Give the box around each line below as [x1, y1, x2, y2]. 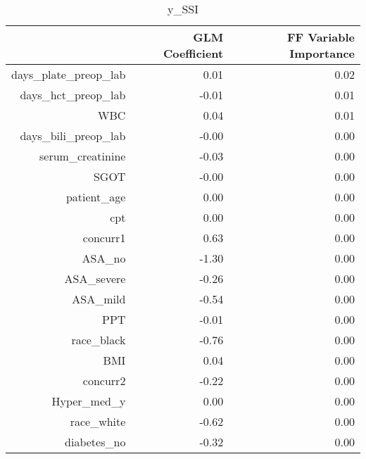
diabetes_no [65, 434, 126, 450]
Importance [289, 45, 355, 61]
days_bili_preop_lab [20, 127, 126, 144]
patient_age [65, 189, 126, 205]
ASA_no [82, 250, 126, 266]
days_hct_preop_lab [20, 87, 126, 103]
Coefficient [163, 45, 224, 61]
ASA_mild [72, 291, 126, 307]
